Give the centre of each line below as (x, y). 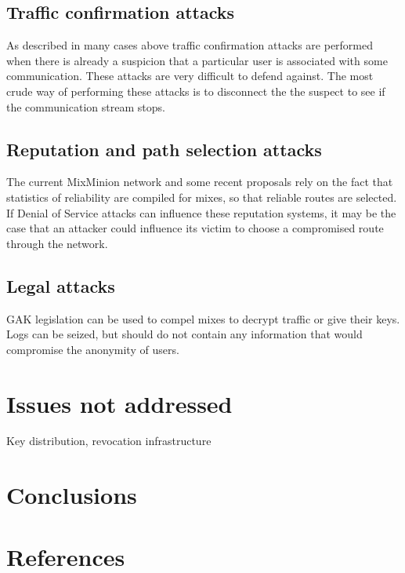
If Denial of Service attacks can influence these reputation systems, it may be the (201, 212)
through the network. (57, 243)
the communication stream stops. (86, 106)
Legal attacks (61, 285)
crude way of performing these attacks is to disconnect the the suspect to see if (196, 91)
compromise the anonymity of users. (93, 349)
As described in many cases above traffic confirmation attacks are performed (190, 45)
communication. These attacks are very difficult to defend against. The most (190, 76)
